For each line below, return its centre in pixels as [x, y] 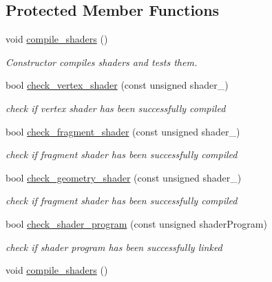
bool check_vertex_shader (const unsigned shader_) [117, 85]
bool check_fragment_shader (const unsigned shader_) [123, 131]
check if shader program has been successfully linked [114, 247]
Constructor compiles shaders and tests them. [102, 62]
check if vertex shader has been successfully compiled [116, 108]
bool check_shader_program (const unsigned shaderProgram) [136, 223]
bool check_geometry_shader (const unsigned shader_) [124, 177]
